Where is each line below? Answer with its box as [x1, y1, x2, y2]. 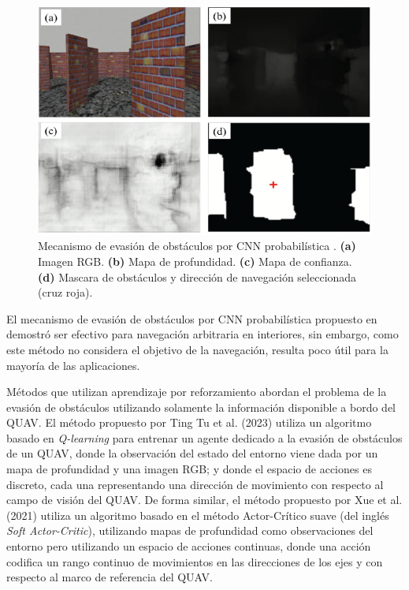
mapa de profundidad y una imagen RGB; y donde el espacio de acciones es [6, 461, 372, 477]
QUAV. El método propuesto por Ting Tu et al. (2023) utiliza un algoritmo [6, 414, 372, 431]
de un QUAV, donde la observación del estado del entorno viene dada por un [6, 445, 378, 461]
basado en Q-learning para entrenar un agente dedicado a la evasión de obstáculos [6, 429, 403, 446]
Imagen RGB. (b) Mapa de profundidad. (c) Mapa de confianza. [38, 252, 352, 269]
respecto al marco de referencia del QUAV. [6, 569, 213, 585]
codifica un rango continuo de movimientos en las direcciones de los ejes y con [6, 553, 383, 569]
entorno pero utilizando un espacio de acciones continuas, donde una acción [6, 538, 371, 555]
